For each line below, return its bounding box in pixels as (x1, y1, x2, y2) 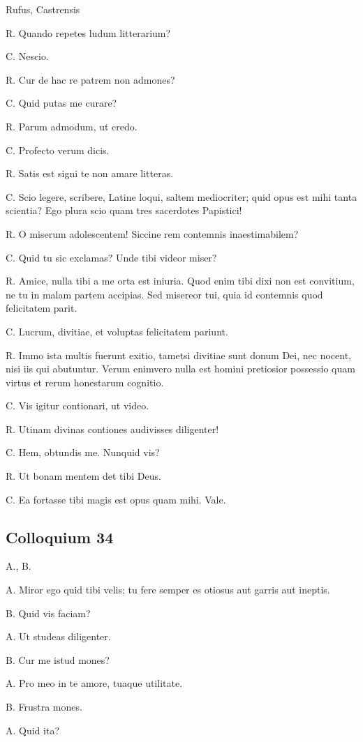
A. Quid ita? (6, 722, 60, 737)
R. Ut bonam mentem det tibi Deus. (6, 469, 161, 483)
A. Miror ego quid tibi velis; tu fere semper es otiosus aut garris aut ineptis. (6, 582, 330, 597)
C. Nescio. (6, 49, 49, 63)
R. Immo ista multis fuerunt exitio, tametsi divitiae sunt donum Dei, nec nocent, (6, 347, 351, 362)
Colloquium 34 (6, 526, 114, 547)
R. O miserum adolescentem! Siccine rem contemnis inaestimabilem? (6, 226, 299, 241)
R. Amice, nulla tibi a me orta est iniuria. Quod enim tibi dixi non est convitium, (6, 273, 355, 288)
